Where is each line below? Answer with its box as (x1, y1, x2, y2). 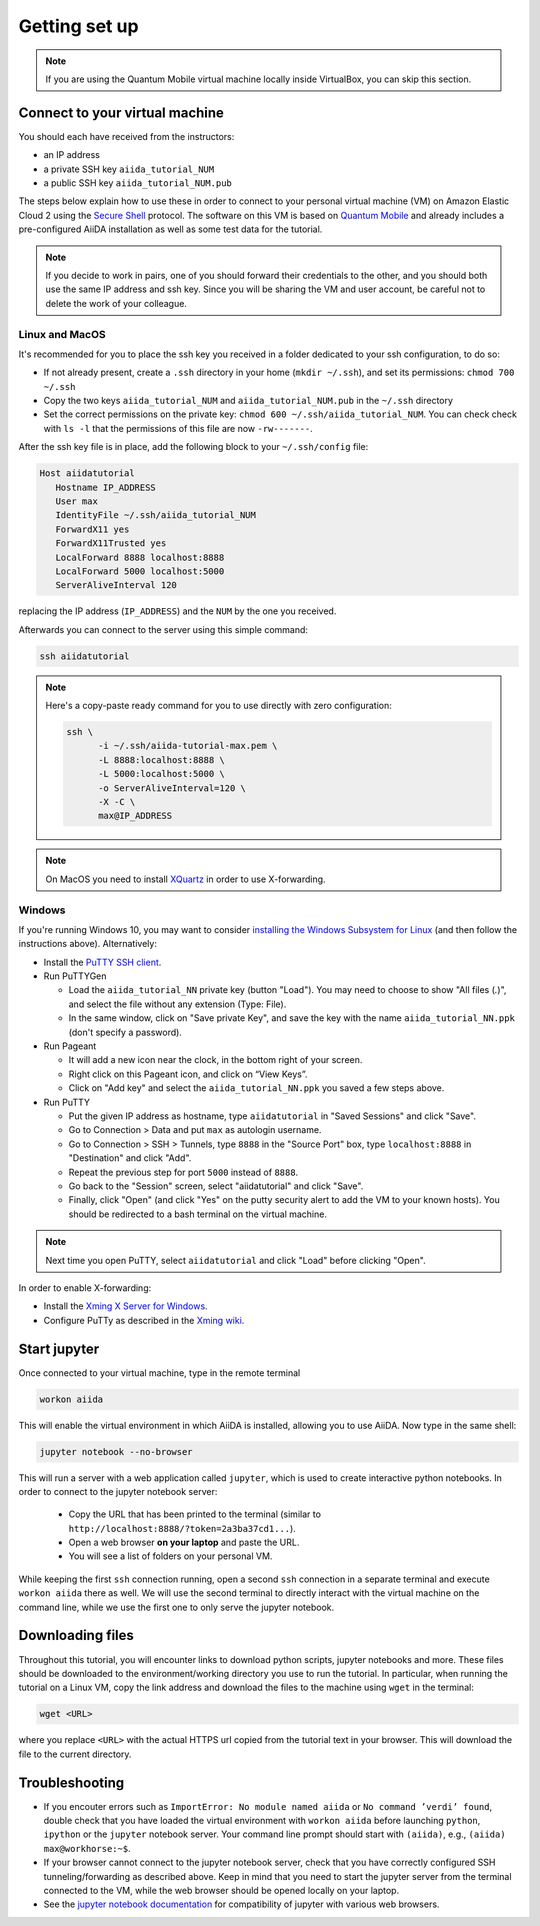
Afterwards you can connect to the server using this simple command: (18, 623, 309, 635)
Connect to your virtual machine (18, 104, 225, 121)
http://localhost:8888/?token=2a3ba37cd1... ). (68, 1522, 297, 1534)
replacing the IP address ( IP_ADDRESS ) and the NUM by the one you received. (18, 605, 337, 617)
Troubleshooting (18, 1774, 125, 1791)
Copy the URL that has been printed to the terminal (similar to (68, 1508, 322, 1520)
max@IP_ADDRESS (98, 810, 173, 822)
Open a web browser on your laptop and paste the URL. (68, 1536, 300, 1549)
